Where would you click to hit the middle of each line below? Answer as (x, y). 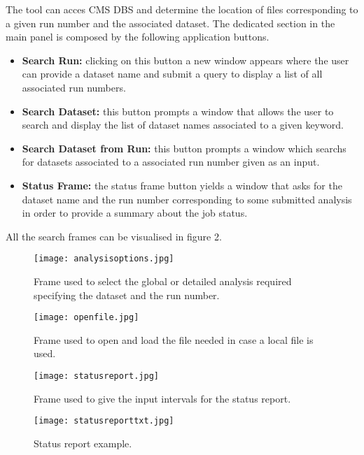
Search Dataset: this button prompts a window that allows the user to (178, 111)
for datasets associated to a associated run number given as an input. (171, 162)
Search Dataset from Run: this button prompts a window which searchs (184, 148)
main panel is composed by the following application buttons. (138, 37)
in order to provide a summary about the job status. (135, 213)
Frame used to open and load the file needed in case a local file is (174, 339)
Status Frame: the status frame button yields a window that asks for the (182, 185)
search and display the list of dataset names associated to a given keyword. (183, 125)
